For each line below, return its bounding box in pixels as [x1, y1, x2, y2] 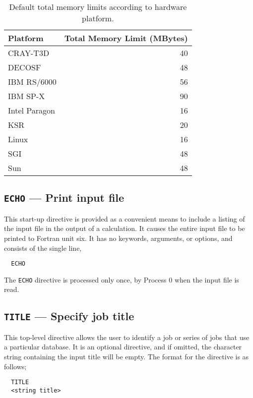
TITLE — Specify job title [4, 308, 134, 324]
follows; [4, 361, 27, 371]
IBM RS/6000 [8, 76, 57, 87]
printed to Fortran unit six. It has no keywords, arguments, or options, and [4, 232, 233, 243]
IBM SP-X [8, 90, 45, 102]
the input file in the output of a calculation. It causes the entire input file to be [4, 223, 245, 233]
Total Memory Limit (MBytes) [64, 32, 188, 44]
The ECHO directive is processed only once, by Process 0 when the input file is [4, 274, 239, 284]
